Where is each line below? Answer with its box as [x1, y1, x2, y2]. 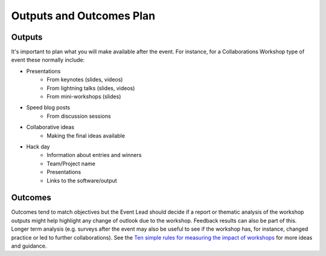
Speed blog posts [26, 104, 71, 111]
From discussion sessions [46, 112, 111, 120]
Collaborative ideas [26, 124, 75, 131]
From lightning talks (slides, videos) [46, 85, 135, 92]
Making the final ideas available [46, 132, 125, 139]
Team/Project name [46, 160, 96, 167]
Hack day [26, 142, 50, 150]
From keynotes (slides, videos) [46, 76, 123, 83]
